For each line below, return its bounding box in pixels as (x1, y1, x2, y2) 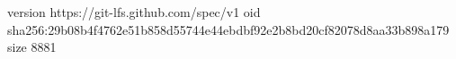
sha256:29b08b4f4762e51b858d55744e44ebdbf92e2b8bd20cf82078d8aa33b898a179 (7, 20, 450, 38)
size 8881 (7, 38, 57, 56)
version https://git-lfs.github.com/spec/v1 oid (7, 3, 261, 21)
